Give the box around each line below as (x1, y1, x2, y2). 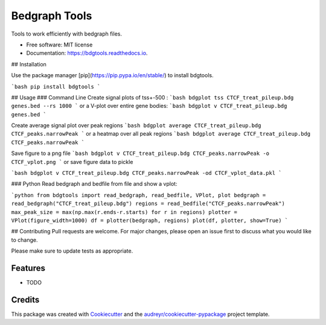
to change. (11, 236, 38, 244)
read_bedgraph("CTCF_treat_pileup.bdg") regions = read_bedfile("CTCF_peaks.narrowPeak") (11, 200, 285, 207)
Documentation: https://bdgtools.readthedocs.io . (26, 49, 148, 57)
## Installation (11, 60, 46, 68)
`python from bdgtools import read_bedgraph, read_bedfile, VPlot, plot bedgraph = (11, 192, 266, 198)
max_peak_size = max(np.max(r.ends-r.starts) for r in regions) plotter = (11, 209, 238, 215)
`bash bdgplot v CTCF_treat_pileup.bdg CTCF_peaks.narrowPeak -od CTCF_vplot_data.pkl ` (11, 169, 282, 177)
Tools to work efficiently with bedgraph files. (11, 30, 122, 37)
